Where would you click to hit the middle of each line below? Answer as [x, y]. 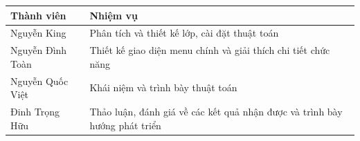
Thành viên [38, 15]
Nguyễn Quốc [39, 81]
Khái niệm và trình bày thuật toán [163, 87]
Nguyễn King [38, 33]
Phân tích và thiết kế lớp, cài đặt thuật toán [184, 33]
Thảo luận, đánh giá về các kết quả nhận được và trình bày [216, 112]
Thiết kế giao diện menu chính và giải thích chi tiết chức [210, 50]
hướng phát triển [125, 125]
